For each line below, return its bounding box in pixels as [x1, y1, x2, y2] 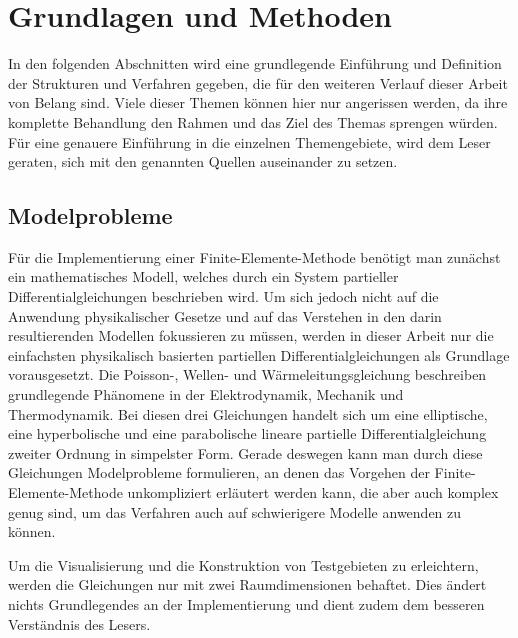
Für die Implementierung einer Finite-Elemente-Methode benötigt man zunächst [8, 246, 501, 267]
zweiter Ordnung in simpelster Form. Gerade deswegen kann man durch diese [8, 442, 483, 463]
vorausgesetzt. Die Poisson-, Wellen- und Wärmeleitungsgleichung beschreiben [8, 364, 487, 385]
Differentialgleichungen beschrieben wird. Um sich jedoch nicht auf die [8, 286, 439, 307]
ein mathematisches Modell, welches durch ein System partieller [8, 266, 399, 287]
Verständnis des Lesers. [8, 613, 151, 634]
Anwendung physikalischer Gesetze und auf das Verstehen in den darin [8, 305, 442, 326]
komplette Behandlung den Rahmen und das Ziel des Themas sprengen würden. [8, 111, 498, 132]
